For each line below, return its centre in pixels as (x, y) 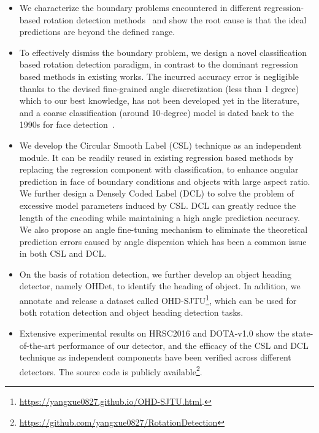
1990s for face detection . (67, 124)
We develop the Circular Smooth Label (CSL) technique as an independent (161, 145)
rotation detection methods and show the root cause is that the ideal (175, 19)
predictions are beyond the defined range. (97, 32)
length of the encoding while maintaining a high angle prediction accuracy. (159, 217)
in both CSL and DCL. (63, 253)
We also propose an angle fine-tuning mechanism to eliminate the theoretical (163, 229)
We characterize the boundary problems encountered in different (140, 7)
